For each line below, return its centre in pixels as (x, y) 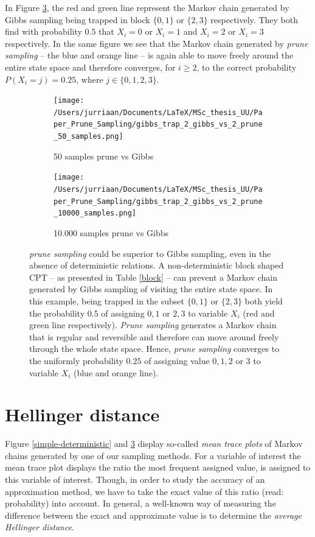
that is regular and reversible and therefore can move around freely (154, 336)
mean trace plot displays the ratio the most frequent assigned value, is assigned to (158, 467)
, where (90, 79)
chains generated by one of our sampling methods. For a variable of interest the (153, 455)
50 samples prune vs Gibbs (104, 156)
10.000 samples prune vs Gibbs (111, 233)
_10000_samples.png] (95, 213)
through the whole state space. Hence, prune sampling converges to (154, 349)
